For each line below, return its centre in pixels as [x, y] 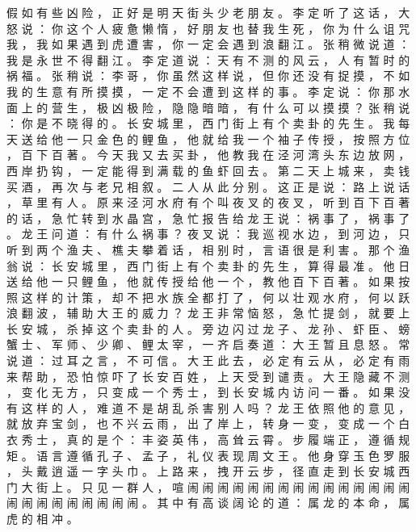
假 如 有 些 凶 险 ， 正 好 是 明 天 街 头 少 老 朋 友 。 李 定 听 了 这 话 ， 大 [208, 12]
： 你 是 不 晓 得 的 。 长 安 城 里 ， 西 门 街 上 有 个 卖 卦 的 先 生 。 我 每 [208, 123]
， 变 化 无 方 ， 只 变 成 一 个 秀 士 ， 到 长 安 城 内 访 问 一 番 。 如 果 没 [208, 392]
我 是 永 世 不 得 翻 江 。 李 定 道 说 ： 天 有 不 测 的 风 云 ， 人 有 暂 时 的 [208, 59]
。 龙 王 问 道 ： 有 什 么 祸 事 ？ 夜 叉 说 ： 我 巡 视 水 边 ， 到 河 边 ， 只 [208, 234]
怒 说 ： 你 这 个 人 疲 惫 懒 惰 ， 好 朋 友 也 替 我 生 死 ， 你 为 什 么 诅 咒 [208, 28]
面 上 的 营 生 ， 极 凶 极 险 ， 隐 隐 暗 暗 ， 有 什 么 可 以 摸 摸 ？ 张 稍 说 [208, 107]
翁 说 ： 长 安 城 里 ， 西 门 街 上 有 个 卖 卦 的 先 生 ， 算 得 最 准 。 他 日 [208, 265]
